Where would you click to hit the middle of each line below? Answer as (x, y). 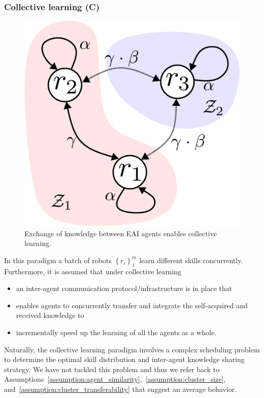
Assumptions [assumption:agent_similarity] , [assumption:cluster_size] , (115, 379)
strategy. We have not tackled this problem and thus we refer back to (112, 369)
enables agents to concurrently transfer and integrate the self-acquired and (132, 305)
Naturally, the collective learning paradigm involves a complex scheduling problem (132, 349)
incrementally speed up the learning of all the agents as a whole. (116, 332)
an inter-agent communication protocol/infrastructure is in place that (124, 288)
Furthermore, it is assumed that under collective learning (93, 271)
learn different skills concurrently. (191, 260)
